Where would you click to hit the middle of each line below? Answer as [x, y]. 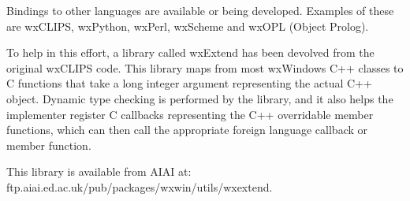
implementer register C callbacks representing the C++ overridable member [190, 114]
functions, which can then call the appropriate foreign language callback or [187, 130]
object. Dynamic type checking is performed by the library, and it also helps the [200, 98]
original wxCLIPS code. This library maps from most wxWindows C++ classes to [205, 67]
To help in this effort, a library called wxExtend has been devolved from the [190, 52]
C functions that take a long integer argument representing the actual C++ [189, 83]
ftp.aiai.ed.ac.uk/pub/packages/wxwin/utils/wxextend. [140, 186]
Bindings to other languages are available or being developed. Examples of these [200, 10]
